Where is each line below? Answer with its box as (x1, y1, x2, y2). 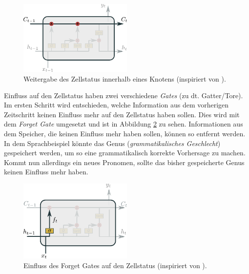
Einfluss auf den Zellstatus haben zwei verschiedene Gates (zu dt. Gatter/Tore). (4, 90, 243, 100)
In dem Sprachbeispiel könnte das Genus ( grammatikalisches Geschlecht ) (4, 138, 221, 148)
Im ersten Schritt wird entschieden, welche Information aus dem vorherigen (4, 100, 229, 110)
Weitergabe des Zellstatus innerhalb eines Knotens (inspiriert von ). (23, 73, 226, 84)
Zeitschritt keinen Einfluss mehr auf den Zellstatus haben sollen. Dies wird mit (4, 109, 240, 119)
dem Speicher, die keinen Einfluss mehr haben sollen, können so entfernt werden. (4, 128, 246, 138)
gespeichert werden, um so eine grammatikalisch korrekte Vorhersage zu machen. (4, 148, 246, 158)
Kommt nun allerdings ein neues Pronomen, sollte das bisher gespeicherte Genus (4, 157, 245, 167)
